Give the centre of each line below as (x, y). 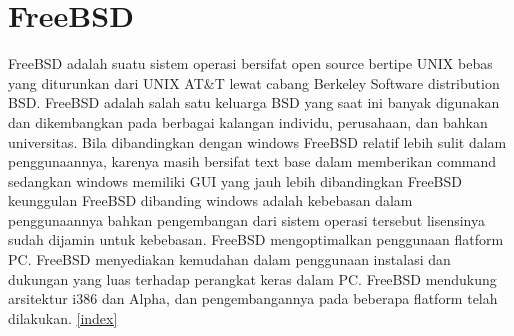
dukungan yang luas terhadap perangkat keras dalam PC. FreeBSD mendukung (252, 278)
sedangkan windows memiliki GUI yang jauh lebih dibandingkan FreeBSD (235, 180)
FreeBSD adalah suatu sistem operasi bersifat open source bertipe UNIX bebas (250, 63)
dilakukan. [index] (63, 317)
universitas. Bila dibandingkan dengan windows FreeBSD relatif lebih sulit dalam (257, 141)
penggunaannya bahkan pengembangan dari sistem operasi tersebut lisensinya (247, 219)
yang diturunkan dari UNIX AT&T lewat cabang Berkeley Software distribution (254, 82)
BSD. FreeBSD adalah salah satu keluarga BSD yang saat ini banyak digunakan (254, 102)
